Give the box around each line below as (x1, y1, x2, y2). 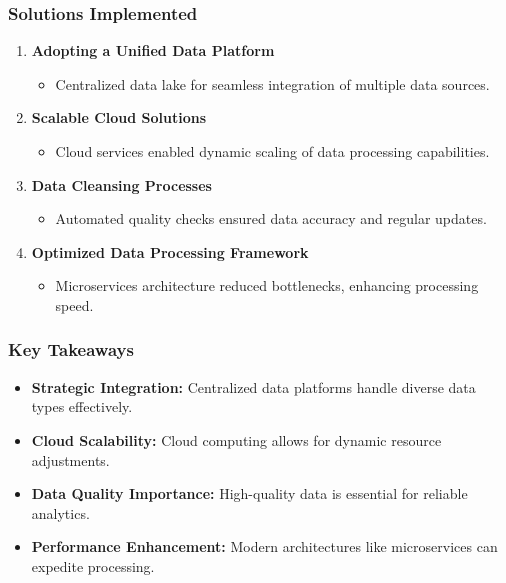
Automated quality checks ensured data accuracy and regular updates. (55, 208, 487, 229)
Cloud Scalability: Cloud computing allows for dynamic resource (31, 429, 442, 450)
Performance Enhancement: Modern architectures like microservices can (31, 536, 498, 557)
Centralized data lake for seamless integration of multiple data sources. (55, 73, 490, 94)
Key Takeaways (8, 337, 134, 362)
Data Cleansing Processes (31, 174, 212, 195)
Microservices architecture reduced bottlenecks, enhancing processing (55, 275, 479, 296)
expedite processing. (31, 555, 155, 576)
